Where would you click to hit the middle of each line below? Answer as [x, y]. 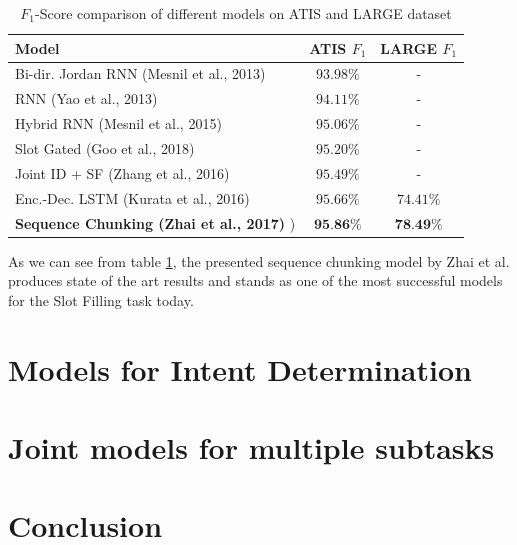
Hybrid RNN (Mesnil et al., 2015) [118, 123]
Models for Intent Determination [240, 368]
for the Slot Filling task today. [101, 299]
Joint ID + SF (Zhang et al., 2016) [122, 172]
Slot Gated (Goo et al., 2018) [105, 147]
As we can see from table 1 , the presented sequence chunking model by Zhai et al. [259, 260]
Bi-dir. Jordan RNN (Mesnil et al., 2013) [140, 73]
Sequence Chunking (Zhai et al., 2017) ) [155, 222]
